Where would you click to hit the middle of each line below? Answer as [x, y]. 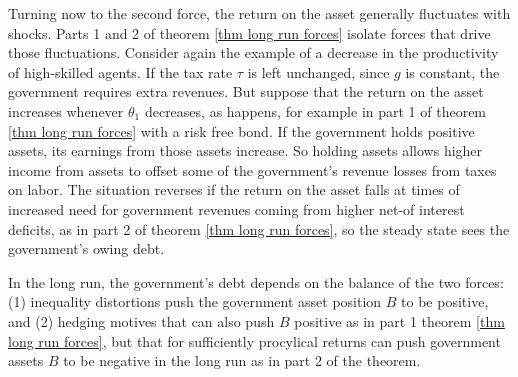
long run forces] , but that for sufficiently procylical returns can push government [254, 340]
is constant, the [452, 71]
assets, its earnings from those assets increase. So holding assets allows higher [245, 150]
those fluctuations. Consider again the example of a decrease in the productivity [253, 52]
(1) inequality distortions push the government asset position [195, 301]
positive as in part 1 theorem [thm [399, 320]
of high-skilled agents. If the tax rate [120, 71]
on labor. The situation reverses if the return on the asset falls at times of [234, 189]
